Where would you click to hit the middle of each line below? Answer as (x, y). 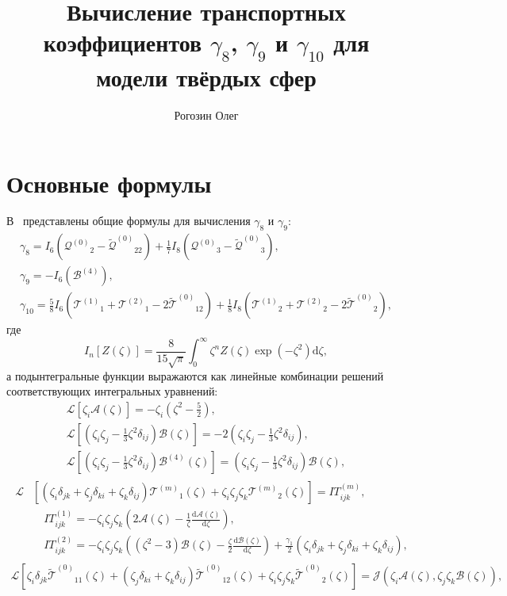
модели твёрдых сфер (206, 76)
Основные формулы (109, 183)
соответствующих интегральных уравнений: (112, 391)
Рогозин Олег (206, 115)
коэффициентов (123, 42)
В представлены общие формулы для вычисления (129, 221)
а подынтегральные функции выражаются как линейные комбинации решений (195, 375)
